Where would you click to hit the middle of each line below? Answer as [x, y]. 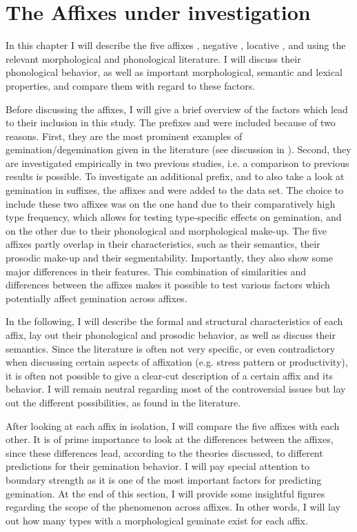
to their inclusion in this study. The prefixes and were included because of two [171, 122]
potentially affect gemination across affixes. [96, 298]
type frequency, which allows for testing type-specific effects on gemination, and [174, 217]
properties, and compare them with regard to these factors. [131, 85]
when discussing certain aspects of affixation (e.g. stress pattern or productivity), [177, 362]
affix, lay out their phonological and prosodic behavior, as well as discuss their [171, 335]
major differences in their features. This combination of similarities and [156, 271]
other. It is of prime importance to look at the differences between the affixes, [170, 439]
